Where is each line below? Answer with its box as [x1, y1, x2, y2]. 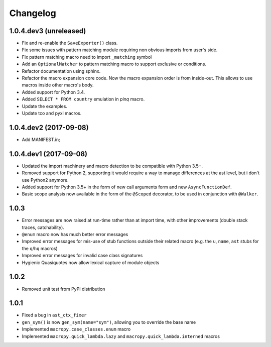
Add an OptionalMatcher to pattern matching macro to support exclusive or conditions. [22, 61, 207, 67]
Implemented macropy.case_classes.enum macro [22, 326, 131, 332]
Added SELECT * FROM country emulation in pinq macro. [22, 96, 145, 102]
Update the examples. [22, 103, 68, 109]
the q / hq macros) [22, 245, 58, 251]
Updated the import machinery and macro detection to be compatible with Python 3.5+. [22, 163, 203, 169]
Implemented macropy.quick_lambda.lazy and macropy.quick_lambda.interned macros [22, 333, 220, 339]
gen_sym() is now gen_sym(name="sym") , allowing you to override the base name [22, 319, 196, 325]
